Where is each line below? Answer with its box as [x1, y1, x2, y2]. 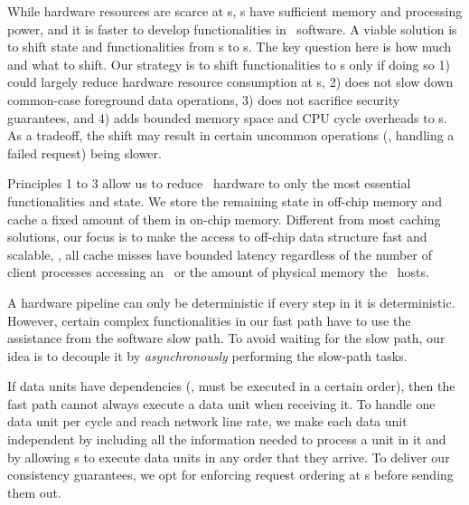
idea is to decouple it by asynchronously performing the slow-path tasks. [7, 346, 408, 365]
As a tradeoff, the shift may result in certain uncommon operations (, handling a [7, 126, 455, 145]
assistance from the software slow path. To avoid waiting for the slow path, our [7, 329, 446, 348]
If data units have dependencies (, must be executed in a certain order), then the [7, 376, 455, 395]
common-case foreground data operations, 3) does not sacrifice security [7, 90, 400, 109]
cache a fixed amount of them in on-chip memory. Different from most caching [7, 209, 441, 228]
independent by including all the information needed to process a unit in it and [7, 430, 446, 449]
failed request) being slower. [7, 143, 162, 162]
